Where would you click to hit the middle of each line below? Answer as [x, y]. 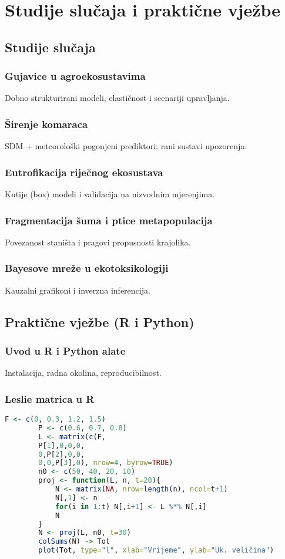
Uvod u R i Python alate [65, 350]
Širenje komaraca [46, 124]
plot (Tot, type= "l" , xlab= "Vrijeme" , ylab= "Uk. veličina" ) [156, 550]
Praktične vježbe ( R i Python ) [100, 321]
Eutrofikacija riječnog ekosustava [84, 172]
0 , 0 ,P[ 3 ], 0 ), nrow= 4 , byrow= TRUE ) [106, 463]
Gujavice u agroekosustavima [75, 76]
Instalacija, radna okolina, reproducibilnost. [83, 373]
